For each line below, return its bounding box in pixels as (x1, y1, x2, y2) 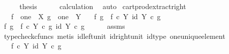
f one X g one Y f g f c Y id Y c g (11, 11, 161, 21)
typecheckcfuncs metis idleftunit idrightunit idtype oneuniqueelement (4, 30, 225, 41)
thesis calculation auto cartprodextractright (19, 1, 186, 11)
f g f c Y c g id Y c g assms (4, 21, 125, 31)
